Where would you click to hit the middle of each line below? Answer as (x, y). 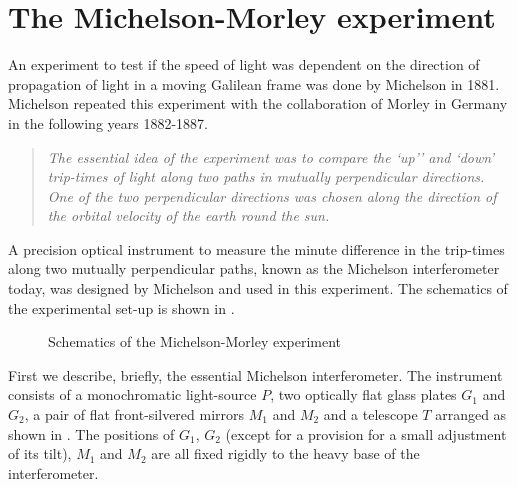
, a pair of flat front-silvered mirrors (134, 414)
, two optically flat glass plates (363, 394)
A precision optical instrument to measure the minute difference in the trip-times (256, 248)
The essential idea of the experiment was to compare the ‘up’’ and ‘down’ (271, 156)
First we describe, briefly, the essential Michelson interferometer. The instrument (255, 374)
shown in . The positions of (91, 433)
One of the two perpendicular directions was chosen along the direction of (272, 195)
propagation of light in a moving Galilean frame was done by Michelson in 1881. (254, 83)
